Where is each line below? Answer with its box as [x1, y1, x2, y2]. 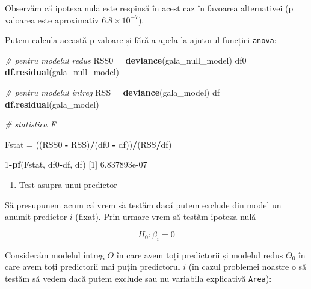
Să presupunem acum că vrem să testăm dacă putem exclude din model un [5, 198, 282, 211]
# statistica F [5, 118, 56, 130]
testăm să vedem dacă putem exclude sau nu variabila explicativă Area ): [5, 272, 272, 284]
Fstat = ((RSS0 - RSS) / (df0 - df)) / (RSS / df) [5, 138, 172, 150]
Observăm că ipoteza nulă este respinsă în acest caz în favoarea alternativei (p [5, 2, 294, 14]
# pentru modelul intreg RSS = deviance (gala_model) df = [5, 86, 229, 99]
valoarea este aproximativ [5, 13, 99, 26]
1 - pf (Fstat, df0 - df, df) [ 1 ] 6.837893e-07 [5, 158, 147, 171]
